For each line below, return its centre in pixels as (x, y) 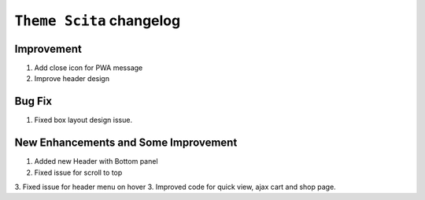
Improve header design (72, 79)
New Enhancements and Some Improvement (126, 143)
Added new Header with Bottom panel (96, 161)
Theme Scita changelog (98, 20)
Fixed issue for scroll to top (78, 172)
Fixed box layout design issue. (83, 120)
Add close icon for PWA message (89, 68)
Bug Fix (33, 101)
